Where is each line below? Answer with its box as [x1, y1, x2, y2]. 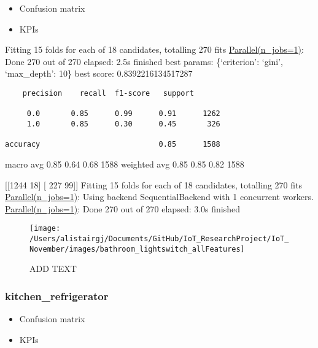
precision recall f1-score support [22, 88, 194, 98]
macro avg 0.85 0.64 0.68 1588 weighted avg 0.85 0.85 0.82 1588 [5, 157, 244, 170]
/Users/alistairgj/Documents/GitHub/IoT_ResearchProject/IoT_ [29, 234, 289, 243]
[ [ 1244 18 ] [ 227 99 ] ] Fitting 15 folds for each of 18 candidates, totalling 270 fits [5, 178, 302, 191]
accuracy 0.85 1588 [5, 140, 220, 149]
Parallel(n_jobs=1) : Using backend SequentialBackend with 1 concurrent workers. [5, 190, 314, 203]
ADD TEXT [29, 262, 77, 275]
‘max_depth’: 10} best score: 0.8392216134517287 [5, 67, 193, 80]
